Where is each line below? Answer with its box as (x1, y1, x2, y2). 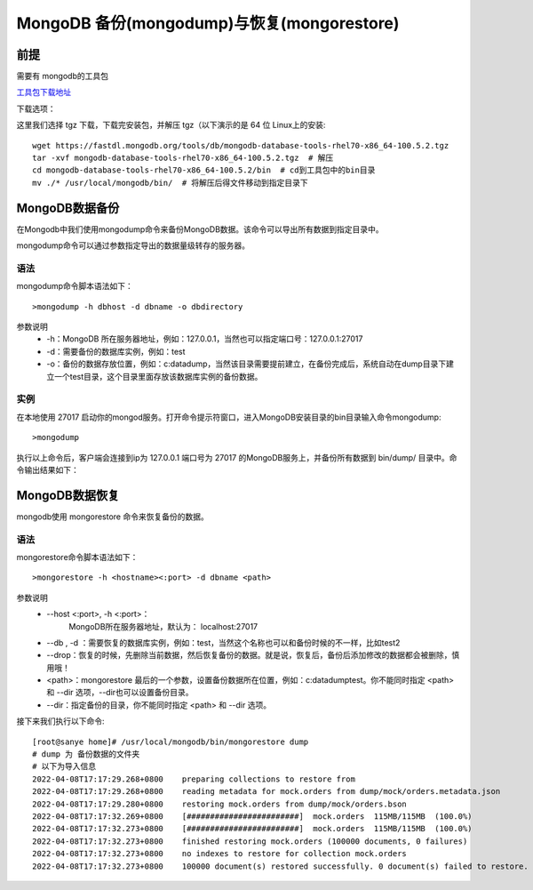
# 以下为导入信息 (32, 761, 97, 772)
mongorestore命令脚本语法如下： (16, 551, 139, 562)
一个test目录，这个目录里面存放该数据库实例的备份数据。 (53, 371, 263, 381)
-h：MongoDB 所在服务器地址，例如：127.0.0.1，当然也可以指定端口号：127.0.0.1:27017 (46, 333, 363, 344)
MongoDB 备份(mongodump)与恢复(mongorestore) (16, 13, 400, 33)
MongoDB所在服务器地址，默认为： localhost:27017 (68, 621, 259, 631)
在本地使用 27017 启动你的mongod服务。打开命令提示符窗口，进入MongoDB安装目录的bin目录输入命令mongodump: (16, 412, 442, 422)
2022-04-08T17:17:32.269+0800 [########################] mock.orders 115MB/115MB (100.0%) (32, 811, 473, 822)
